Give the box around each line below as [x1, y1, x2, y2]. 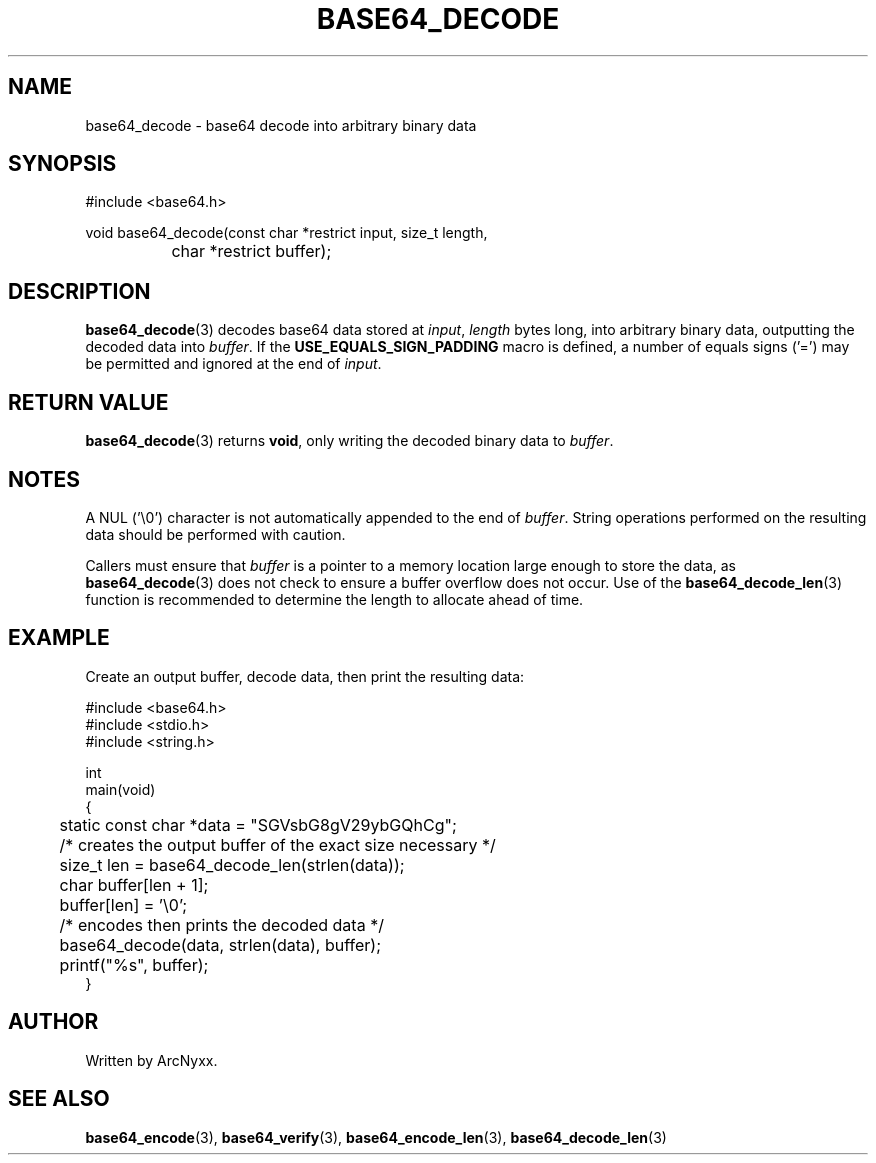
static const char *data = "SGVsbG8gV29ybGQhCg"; [59, 814, 457, 835]
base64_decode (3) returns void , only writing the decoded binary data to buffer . [85, 432, 614, 450]
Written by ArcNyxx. [85, 1051, 218, 1069]
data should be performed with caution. [85, 525, 346, 543]
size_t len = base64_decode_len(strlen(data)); [59, 854, 405, 875]
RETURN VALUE [8, 389, 169, 415]
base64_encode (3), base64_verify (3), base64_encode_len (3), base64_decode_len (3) [85, 1128, 667, 1146]
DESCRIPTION [8, 278, 151, 304]
